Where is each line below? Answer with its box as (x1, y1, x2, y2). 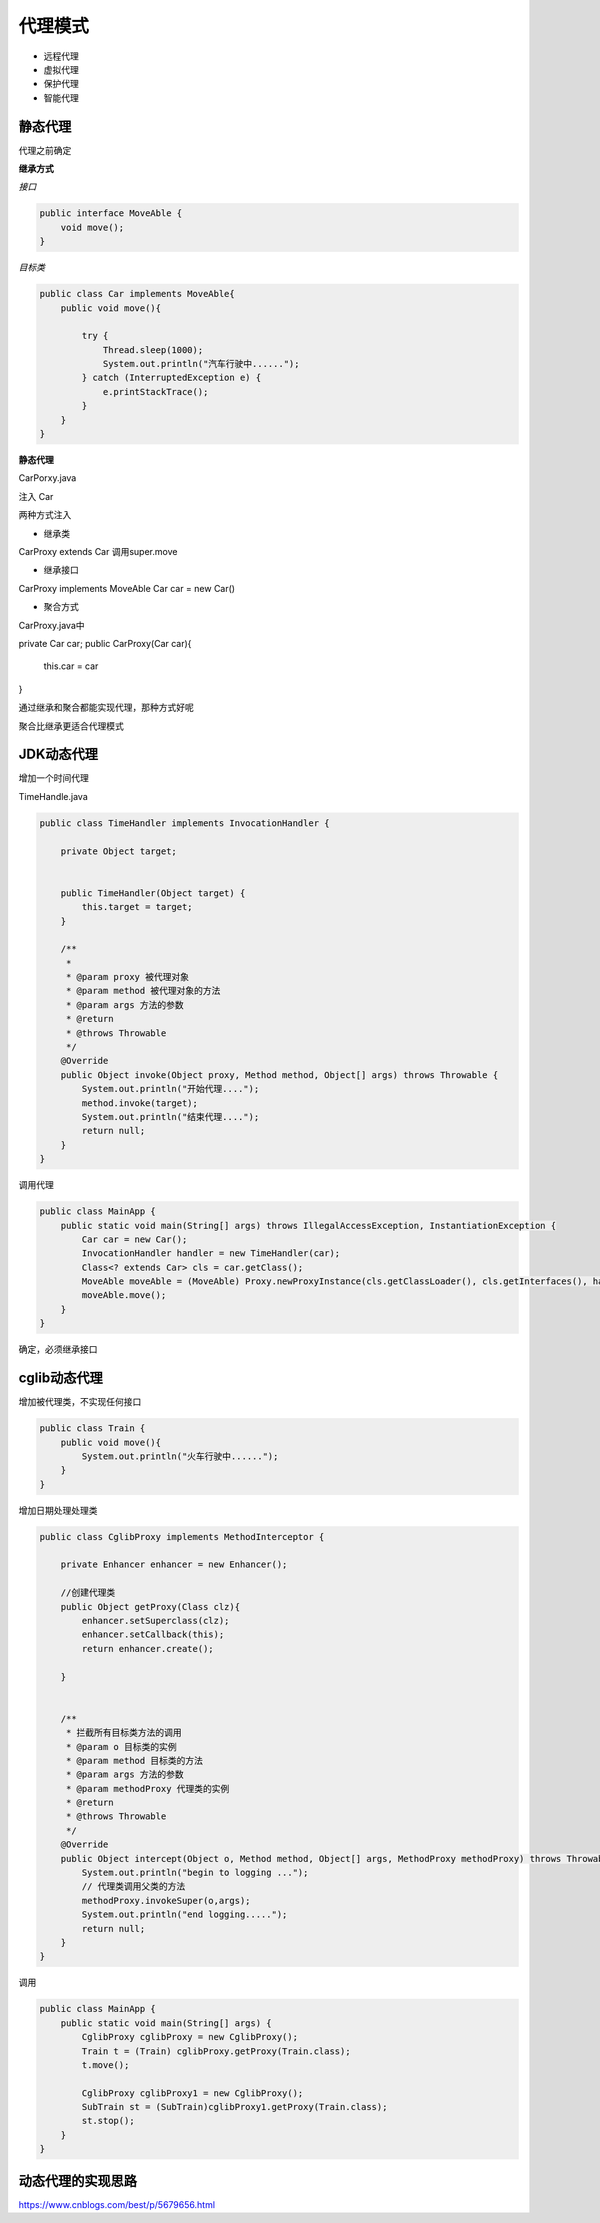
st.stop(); (81, 2115, 135, 2127)
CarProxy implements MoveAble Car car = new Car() (18, 582, 235, 594)
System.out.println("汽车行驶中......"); (102, 358, 300, 370)
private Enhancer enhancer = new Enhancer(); (60, 1559, 288, 1570)
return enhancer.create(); (81, 1643, 214, 1654)
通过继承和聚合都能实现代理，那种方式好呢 (18, 701, 194, 714)
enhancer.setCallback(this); (81, 1629, 225, 1640)
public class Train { (39, 1423, 146, 1434)
